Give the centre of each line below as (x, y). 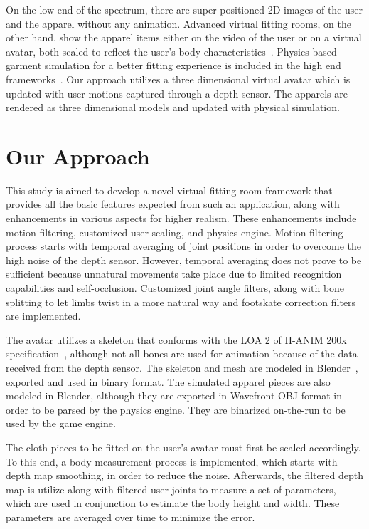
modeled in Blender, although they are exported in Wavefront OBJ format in (174, 396)
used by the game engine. (61, 423)
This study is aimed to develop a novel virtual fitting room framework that (169, 190)
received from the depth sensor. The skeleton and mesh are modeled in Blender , (182, 367)
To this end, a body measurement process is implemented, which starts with (172, 461)
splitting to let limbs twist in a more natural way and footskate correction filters (181, 302)
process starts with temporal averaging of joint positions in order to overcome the (184, 246)
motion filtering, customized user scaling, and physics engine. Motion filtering (175, 232)
